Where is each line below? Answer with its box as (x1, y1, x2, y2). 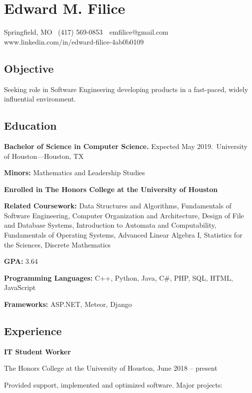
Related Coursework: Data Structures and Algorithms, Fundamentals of (4, 200, 232, 211)
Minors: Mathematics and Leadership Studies (4, 167, 145, 178)
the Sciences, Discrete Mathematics (4, 239, 111, 249)
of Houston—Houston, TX (4, 150, 84, 161)
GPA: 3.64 (4, 256, 38, 266)
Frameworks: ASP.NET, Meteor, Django (4, 299, 132, 309)
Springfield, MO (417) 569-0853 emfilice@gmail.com (4, 27, 168, 37)
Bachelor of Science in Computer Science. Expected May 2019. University (4, 141, 248, 151)
